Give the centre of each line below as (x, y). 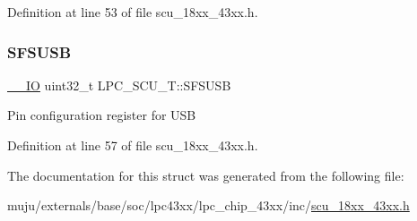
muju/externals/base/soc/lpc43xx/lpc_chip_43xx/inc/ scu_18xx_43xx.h (208, 205)
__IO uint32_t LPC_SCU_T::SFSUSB (119, 85)
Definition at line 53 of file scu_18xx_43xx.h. (133, 12)
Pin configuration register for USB (102, 115)
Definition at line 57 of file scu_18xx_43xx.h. (133, 145)
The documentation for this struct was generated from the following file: (206, 175)
